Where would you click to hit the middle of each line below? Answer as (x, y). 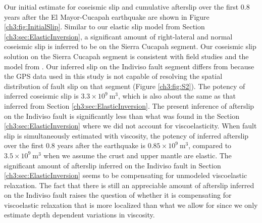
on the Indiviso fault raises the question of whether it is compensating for (118, 195)
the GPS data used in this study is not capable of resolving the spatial (113, 76)
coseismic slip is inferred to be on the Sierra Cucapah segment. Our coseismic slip (130, 46)
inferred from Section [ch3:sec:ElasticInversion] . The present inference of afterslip (129, 105)
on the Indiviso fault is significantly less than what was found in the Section (122, 116)
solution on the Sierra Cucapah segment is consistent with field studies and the (126, 56)
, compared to (210, 145)
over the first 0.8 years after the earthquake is (75, 145)
